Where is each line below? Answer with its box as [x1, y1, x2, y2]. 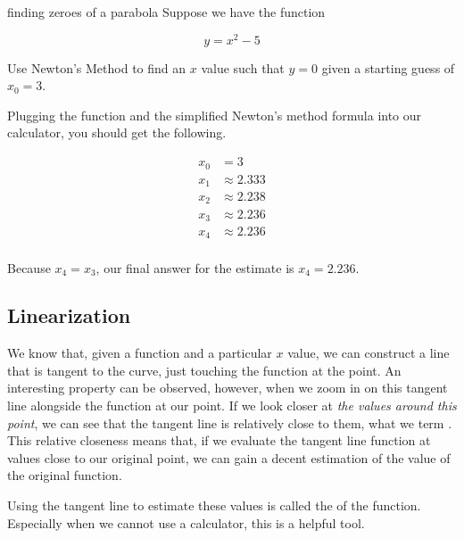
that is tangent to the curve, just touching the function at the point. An [7, 360, 402, 379]
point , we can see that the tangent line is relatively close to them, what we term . [7, 413, 452, 432]
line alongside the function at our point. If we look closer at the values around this [7, 396, 457, 415]
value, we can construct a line [287, 343, 450, 362]
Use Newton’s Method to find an [7, 58, 186, 77]
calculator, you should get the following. [7, 123, 227, 142]
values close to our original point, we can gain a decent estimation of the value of [7, 448, 451, 467]
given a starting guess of [321, 58, 455, 77]
